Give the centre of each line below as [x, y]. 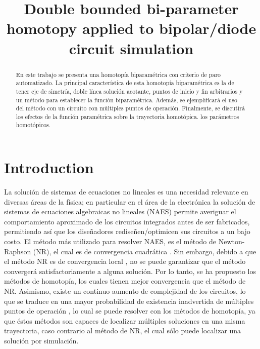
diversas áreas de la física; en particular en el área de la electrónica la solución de [130, 201]
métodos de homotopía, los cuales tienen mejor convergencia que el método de [125, 281]
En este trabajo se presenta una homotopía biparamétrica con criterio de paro [118, 74]
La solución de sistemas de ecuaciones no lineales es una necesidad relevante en [126, 192]
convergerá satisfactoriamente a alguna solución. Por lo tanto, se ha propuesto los [130, 271]
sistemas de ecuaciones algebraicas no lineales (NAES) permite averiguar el [120, 211]
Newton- [231, 241]
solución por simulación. [41, 340]
